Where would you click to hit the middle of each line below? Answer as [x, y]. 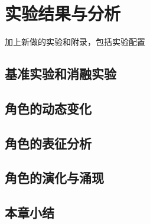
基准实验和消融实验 [61, 74]
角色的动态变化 [48, 108]
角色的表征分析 [48, 143]
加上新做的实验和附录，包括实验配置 [75, 42]
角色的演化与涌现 [54, 178]
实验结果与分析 [63, 13]
